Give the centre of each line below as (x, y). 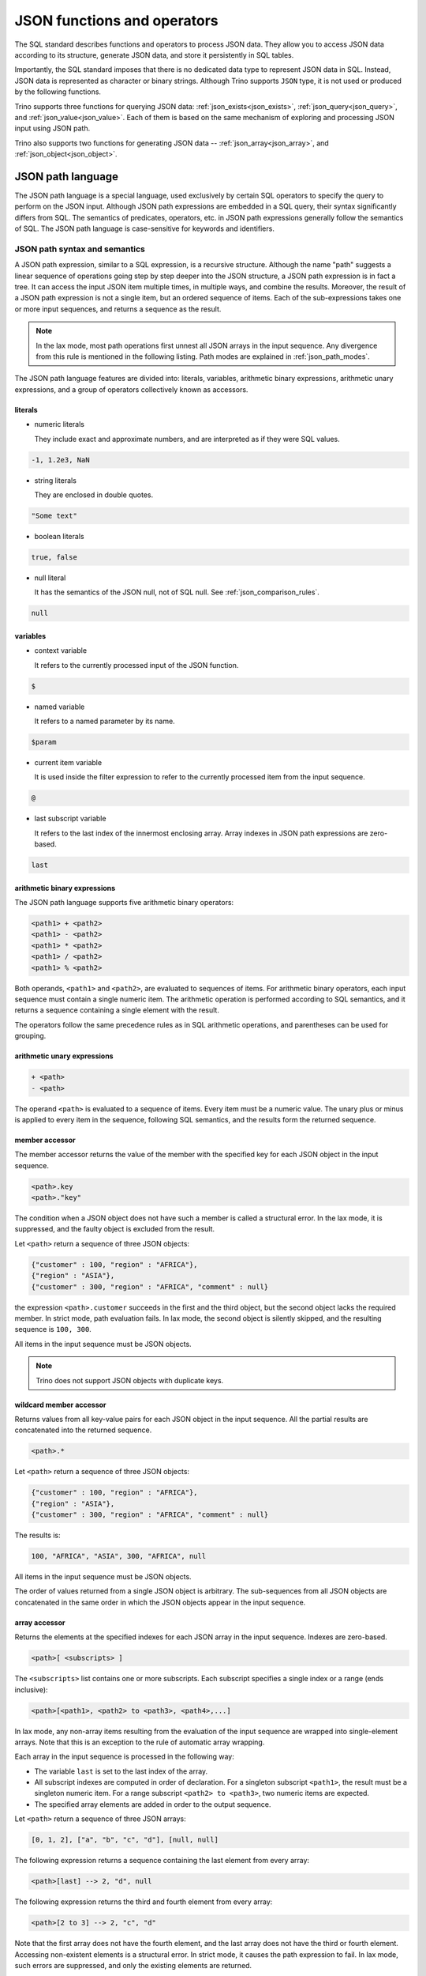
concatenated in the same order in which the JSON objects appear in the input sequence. (160, 1602)
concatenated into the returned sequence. (83, 1430)
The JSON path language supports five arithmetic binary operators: (124, 903)
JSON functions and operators (116, 21)
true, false (54, 557)
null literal (50, 578)
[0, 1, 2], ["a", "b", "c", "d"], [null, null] (125, 1840)
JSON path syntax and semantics (80, 249)
